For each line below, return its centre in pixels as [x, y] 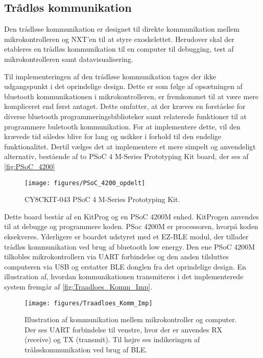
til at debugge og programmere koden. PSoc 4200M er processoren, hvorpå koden [131, 226]
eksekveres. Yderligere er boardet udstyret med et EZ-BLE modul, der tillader [126, 236]
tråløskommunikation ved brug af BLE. [86, 349]
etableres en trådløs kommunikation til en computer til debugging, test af [119, 49]
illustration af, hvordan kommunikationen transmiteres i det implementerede [124, 276]
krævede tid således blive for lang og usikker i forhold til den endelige [113, 136]
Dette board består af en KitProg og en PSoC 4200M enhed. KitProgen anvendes [131, 216]
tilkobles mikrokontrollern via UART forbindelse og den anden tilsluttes [116, 256]
